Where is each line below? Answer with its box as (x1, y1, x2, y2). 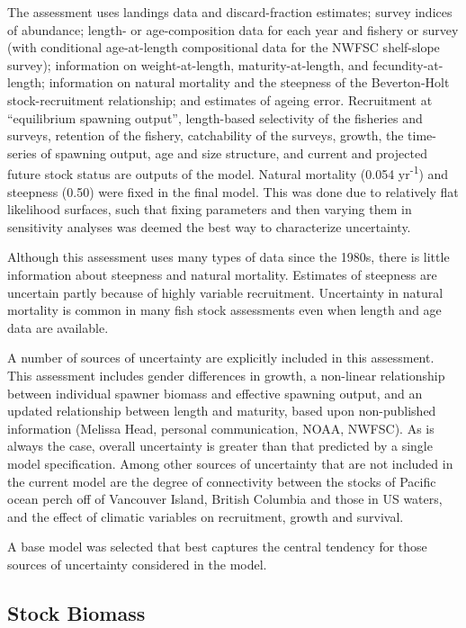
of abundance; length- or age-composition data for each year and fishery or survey (7, 20, 459, 39)
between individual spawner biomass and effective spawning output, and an (7, 383, 423, 402)
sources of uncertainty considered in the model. (7, 554, 267, 573)
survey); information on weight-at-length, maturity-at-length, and (7, 55, 369, 74)
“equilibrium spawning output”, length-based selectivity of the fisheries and (7, 108, 423, 127)
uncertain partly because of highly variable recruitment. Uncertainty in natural (7, 283, 444, 301)
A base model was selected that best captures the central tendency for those (7, 537, 427, 556)
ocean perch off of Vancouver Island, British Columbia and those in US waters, (7, 489, 443, 508)
